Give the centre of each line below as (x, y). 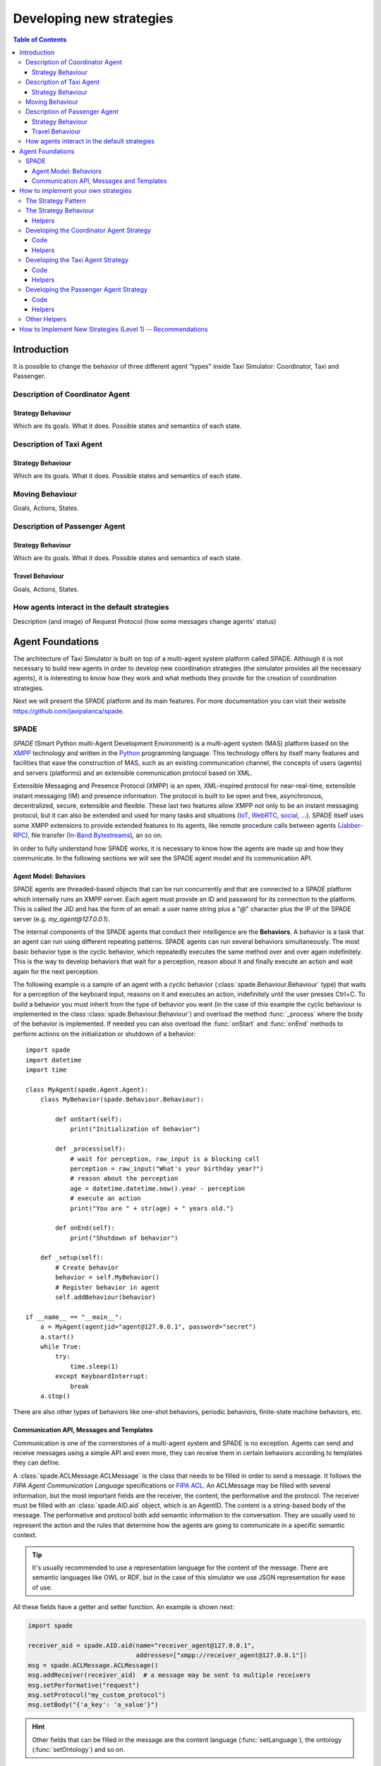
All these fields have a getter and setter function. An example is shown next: (123, 1607)
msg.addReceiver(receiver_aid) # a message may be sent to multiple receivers (169, 1675)
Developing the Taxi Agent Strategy (77, 260)
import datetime (54, 1060)
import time (46, 1070)
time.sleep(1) (95, 1366)
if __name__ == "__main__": (74, 1317)
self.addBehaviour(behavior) (106, 1297)
